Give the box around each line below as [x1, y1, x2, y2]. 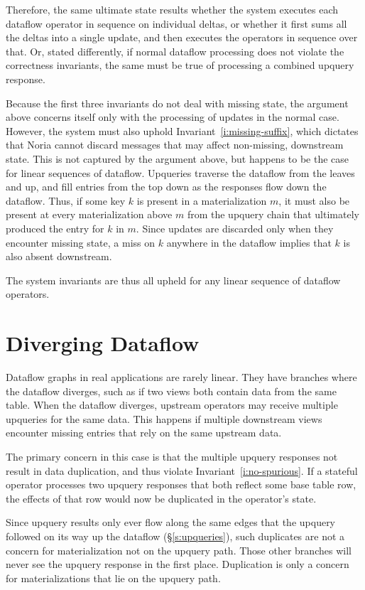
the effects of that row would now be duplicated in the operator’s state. [6, 490, 317, 505]
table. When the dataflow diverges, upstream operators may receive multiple [6, 397, 338, 412]
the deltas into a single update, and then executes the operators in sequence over [6, 30, 358, 45]
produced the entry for [6, 220, 104, 235]
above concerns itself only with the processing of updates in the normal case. [6, 109, 339, 124]
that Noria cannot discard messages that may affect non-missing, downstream [6, 137, 344, 152]
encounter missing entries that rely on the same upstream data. [6, 425, 282, 440]
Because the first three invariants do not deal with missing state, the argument [6, 95, 349, 110]
